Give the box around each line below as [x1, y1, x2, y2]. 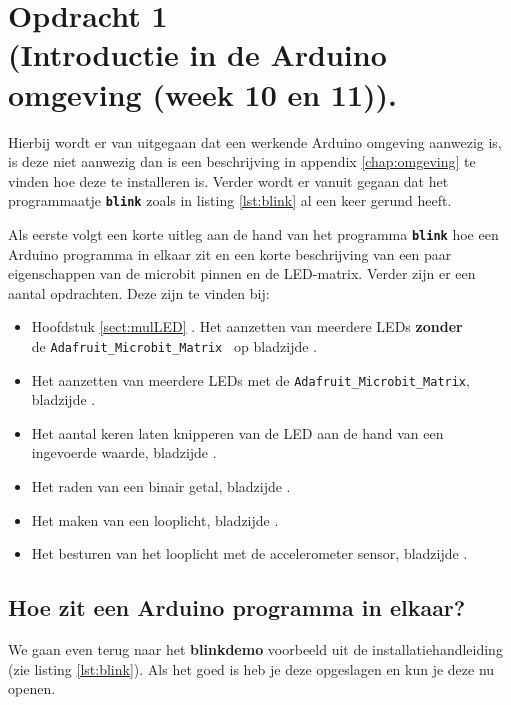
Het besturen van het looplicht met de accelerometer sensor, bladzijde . [31, 543, 468, 564]
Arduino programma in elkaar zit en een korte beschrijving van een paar [8, 243, 452, 264]
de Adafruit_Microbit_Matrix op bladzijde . [31, 335, 317, 356]
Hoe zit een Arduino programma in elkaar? [8, 592, 466, 623]
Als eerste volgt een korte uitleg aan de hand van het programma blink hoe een [8, 223, 499, 244]
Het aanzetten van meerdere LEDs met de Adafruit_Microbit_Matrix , [31, 369, 470, 390]
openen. [8, 678, 56, 699]
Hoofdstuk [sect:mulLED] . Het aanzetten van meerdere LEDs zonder [31, 316, 463, 337]
